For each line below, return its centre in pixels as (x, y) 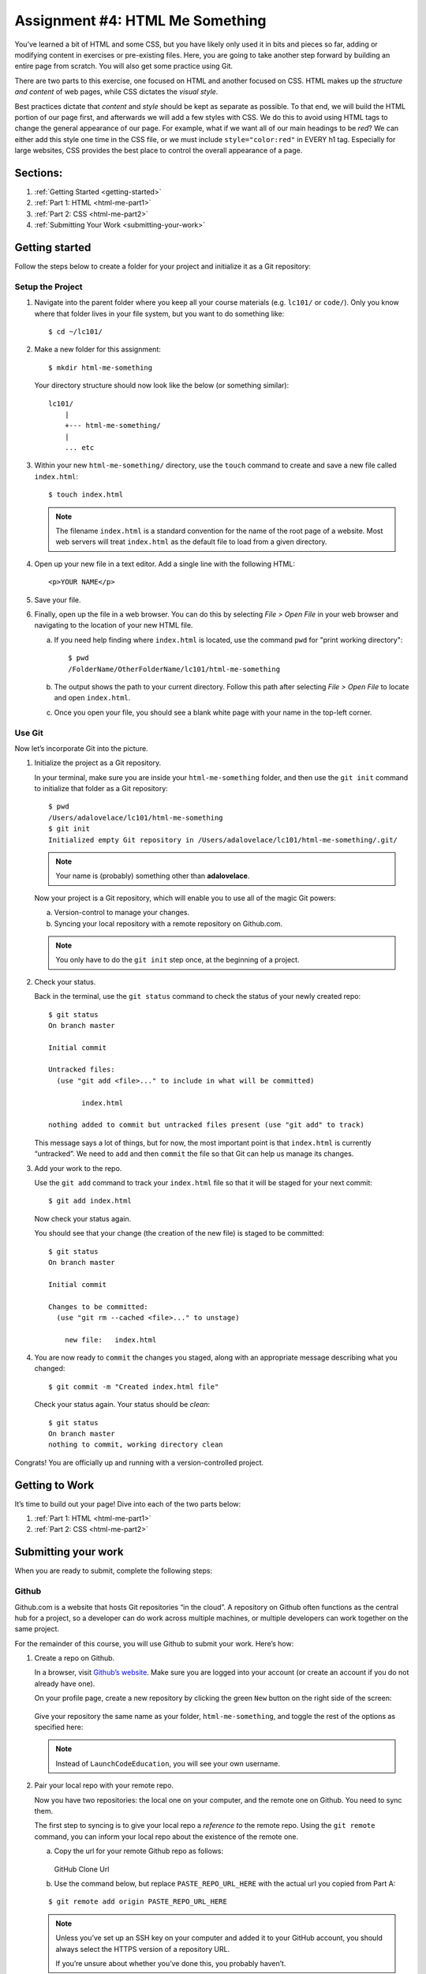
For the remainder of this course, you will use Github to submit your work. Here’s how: (154, 1643)
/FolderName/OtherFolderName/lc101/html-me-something (174, 669)
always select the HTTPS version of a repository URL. (143, 1949)
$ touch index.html (86, 495)
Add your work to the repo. (78, 1168)
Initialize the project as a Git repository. (98, 763)
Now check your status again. (83, 1218)
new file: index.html (110, 1340)
